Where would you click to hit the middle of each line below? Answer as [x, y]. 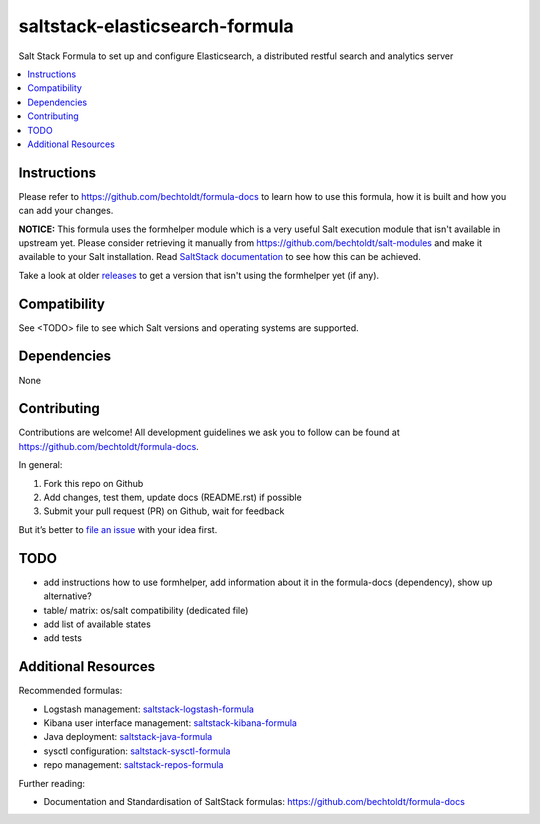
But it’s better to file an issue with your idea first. [118, 529]
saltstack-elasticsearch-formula [156, 26]
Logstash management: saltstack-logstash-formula [149, 709]
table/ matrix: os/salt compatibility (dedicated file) [146, 610]
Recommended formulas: [70, 691]
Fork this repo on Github [93, 483]
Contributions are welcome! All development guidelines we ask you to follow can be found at [209, 432]
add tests [62, 638]
